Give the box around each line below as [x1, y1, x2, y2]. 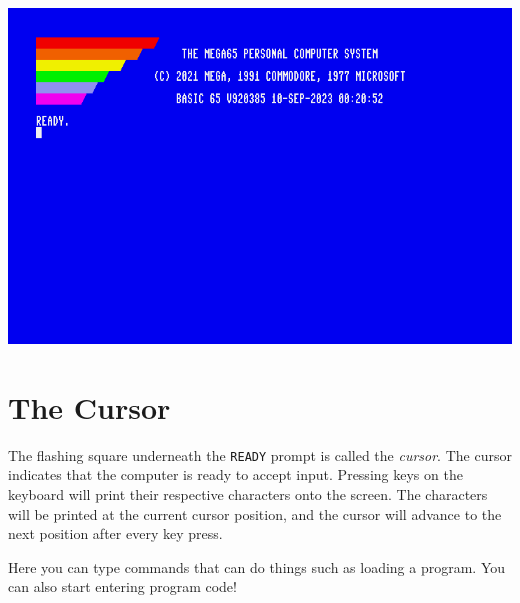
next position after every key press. [8, 523, 223, 544]
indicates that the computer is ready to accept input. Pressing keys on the [8, 464, 463, 485]
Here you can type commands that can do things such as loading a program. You [8, 556, 506, 577]
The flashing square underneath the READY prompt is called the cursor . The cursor [8, 444, 512, 465]
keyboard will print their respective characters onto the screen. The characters [8, 483, 488, 504]
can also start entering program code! [8, 576, 237, 597]
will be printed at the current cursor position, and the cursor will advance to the [8, 503, 502, 524]
